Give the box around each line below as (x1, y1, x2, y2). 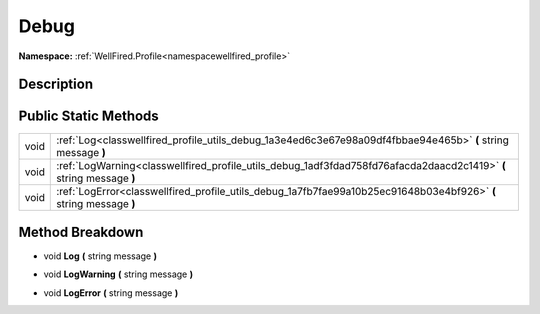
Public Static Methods (18, 108, 159, 125)
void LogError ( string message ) (43, 286, 179, 299)
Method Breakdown (18, 223, 144, 240)
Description (18, 76, 94, 93)
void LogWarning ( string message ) (43, 268, 194, 280)
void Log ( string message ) (43, 250, 158, 262)
